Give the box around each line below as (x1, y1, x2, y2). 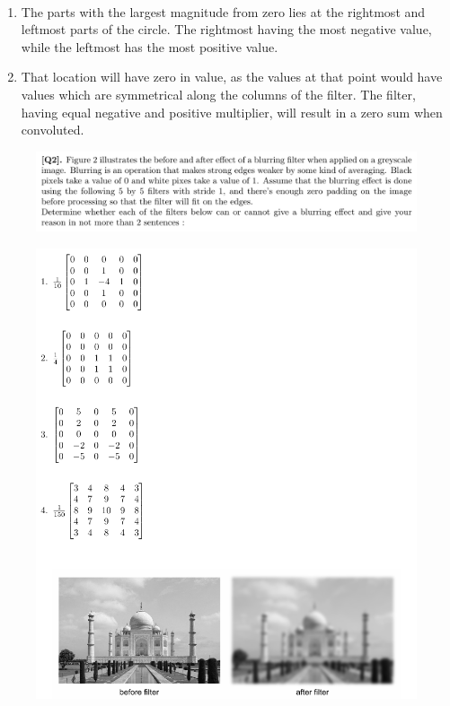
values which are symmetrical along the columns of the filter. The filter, (21, 84, 416, 103)
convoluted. (21, 120, 84, 139)
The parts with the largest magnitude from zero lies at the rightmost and (21, 2, 426, 21)
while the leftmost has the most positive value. (21, 37, 278, 56)
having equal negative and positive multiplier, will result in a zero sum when (21, 102, 443, 121)
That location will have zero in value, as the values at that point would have (21, 67, 443, 86)
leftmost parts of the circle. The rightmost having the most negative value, (21, 20, 432, 39)
